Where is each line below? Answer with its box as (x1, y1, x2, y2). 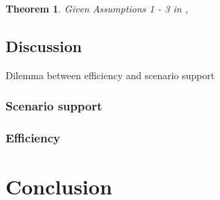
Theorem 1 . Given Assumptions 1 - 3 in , (6, 1, 188, 15)
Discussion (6, 35, 82, 56)
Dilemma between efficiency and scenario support (6, 67, 215, 82)
